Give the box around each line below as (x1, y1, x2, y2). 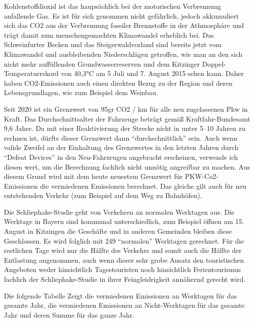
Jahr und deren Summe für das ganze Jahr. (4, 309, 135, 320)
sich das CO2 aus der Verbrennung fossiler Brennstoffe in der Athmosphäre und (4, 20, 244, 30)
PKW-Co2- (185, 171, 219, 181)
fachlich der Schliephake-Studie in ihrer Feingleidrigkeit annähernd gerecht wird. (4, 274, 246, 284)
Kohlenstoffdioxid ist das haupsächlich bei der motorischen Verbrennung (4, 1, 221, 11)
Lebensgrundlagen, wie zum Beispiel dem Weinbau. (4, 87, 158, 98)
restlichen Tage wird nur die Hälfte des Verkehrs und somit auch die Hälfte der (4, 245, 242, 255)
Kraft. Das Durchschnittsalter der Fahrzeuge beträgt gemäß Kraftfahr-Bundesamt (4, 113, 251, 124)
